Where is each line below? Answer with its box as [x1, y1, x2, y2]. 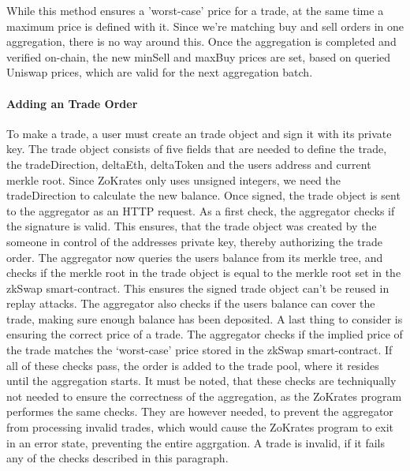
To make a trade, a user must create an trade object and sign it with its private [6, 125, 392, 141]
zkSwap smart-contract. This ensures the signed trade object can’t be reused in [6, 279, 389, 296]
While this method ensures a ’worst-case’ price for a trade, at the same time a [6, 2, 384, 18]
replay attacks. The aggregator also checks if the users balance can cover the [6, 295, 375, 312]
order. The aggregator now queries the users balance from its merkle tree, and [6, 249, 383, 265]
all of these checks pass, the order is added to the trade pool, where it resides [6, 357, 379, 373]
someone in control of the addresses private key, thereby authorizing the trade [6, 233, 382, 249]
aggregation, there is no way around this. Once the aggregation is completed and [6, 33, 397, 50]
